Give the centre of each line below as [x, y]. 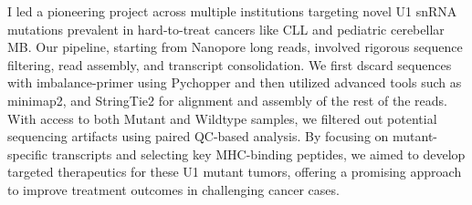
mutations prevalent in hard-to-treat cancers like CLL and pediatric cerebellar [226, 29]
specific [28, 154]
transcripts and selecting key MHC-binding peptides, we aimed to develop [258, 154]
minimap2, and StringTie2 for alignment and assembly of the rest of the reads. [227, 100]
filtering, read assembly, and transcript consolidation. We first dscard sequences [230, 64]
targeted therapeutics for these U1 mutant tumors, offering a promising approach [235, 172]
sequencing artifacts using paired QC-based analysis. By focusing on [198, 136]
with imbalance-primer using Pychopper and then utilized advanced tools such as [235, 82]
